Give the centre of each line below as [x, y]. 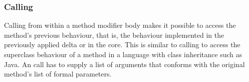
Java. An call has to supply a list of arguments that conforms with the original [124, 64]
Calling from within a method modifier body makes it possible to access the [120, 25]
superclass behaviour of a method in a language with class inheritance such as [123, 54]
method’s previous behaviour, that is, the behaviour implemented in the [114, 35]
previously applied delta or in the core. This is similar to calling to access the [122, 44]
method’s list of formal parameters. [58, 74]
